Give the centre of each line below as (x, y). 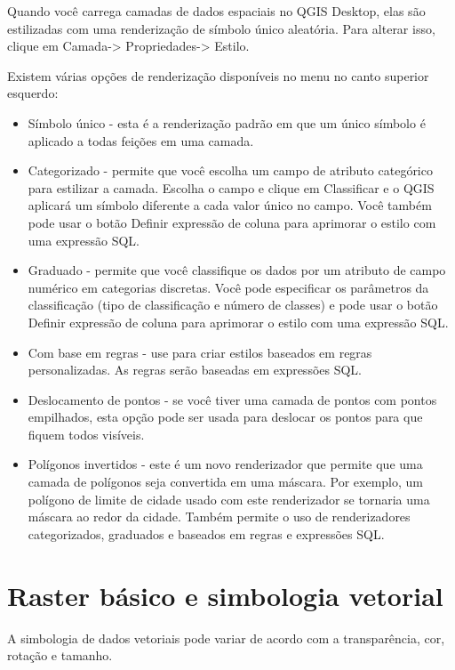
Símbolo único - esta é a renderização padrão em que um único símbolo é (227, 122)
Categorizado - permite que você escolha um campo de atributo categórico (230, 170)
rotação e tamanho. (60, 655)
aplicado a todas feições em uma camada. (141, 140)
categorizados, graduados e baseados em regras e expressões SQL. (206, 533)
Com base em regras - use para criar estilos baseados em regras (200, 352)
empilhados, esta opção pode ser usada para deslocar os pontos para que (225, 417)
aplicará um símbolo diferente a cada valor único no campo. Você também (230, 205)
